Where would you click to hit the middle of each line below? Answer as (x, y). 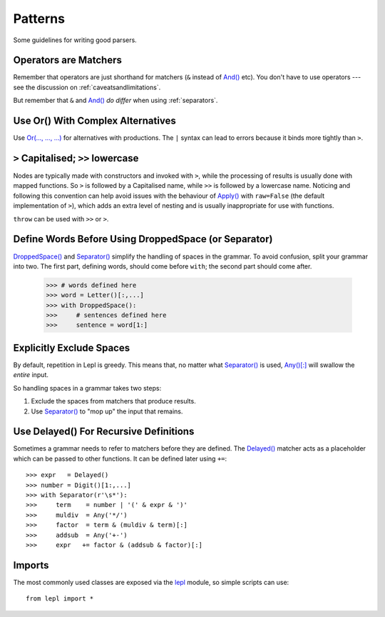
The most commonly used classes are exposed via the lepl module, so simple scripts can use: (151, 582)
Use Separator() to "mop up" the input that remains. (107, 411)
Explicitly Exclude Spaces (72, 347)
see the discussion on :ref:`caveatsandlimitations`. (87, 87)
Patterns (39, 19)
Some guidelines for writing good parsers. (75, 40)
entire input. (31, 375)
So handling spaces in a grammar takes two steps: (87, 388)
